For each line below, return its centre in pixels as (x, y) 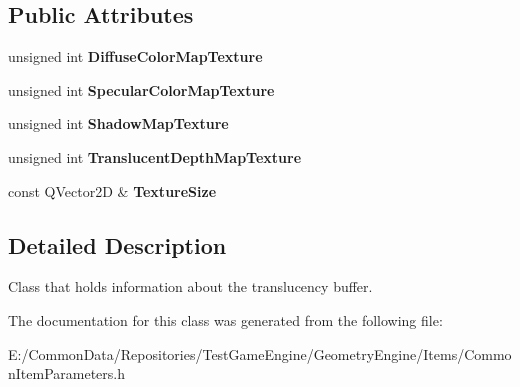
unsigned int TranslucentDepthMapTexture (155, 156)
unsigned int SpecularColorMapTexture (141, 89)
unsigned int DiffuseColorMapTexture (135, 56)
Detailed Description (117, 244)
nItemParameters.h (67, 373)
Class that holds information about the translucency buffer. (190, 286)
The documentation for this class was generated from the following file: (225, 319)
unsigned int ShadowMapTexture (118, 123)
